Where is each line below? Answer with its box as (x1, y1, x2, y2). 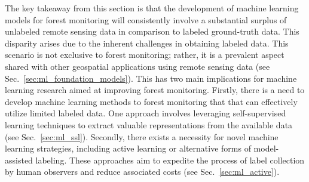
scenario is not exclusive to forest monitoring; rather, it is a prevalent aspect (5, 48, 284, 61)
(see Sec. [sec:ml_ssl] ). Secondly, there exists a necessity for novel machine (5, 130, 279, 143)
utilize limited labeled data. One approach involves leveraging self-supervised (5, 107, 286, 119)
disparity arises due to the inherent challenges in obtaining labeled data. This (5, 36, 289, 49)
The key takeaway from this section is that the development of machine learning (5, 2, 299, 14)
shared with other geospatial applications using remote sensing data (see (5, 60, 270, 72)
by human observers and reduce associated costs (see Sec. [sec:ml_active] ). (5, 165, 280, 178)
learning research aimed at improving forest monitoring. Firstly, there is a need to (5, 84, 305, 96)
